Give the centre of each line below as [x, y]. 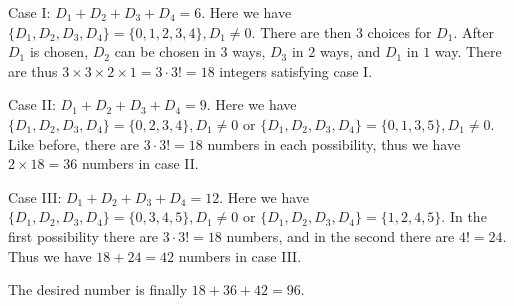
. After [473, 31]
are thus [33, 70]
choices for [399, 31]
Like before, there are [73, 143]
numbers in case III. [240, 255]
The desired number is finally [98, 289]
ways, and [350, 51]
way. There [468, 51]
